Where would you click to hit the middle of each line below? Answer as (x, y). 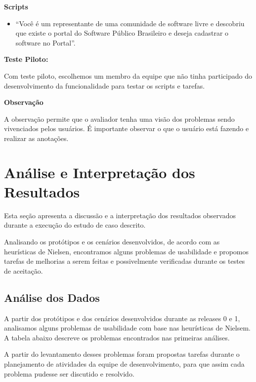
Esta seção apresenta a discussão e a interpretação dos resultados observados (120, 215)
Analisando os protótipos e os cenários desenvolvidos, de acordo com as (112, 242)
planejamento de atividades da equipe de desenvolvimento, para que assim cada (124, 363)
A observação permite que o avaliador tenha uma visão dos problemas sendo (119, 119)
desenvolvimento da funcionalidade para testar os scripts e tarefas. (105, 85)
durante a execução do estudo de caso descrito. (75, 225)
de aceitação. (23, 270)
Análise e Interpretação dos (100, 172)
